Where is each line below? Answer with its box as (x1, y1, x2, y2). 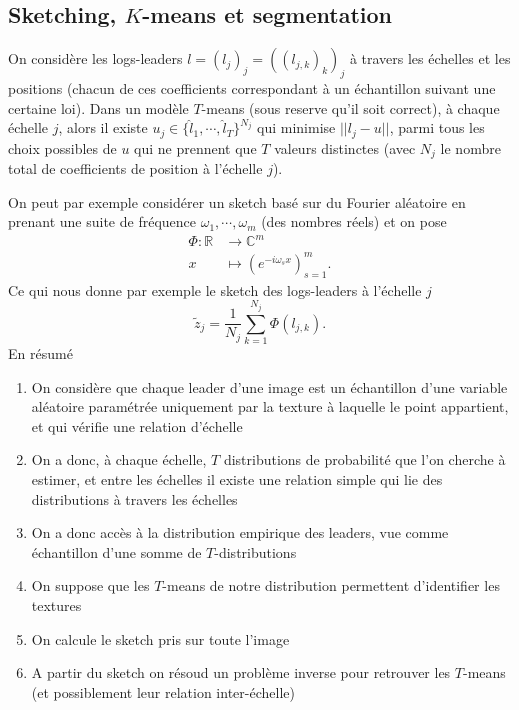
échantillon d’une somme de (31, 541, 202, 562)
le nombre (440, 137, 501, 158)
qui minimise (257, 117, 336, 138)
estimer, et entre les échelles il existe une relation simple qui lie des (31, 469, 443, 490)
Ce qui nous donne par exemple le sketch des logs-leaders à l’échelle (8, 279, 422, 300)
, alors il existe (58, 117, 148, 138)
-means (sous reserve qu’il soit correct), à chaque (201, 97, 500, 118)
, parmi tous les (389, 117, 485, 138)
